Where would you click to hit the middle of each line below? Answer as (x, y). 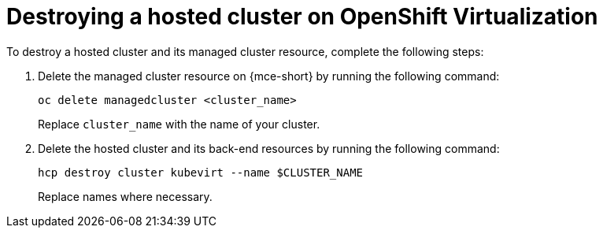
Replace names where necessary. (125, 196)
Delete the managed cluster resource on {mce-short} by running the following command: (269, 76)
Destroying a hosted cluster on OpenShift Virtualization (302, 17)
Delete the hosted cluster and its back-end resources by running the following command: (269, 148)
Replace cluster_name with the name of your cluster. (179, 124)
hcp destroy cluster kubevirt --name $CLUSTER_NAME (201, 172)
